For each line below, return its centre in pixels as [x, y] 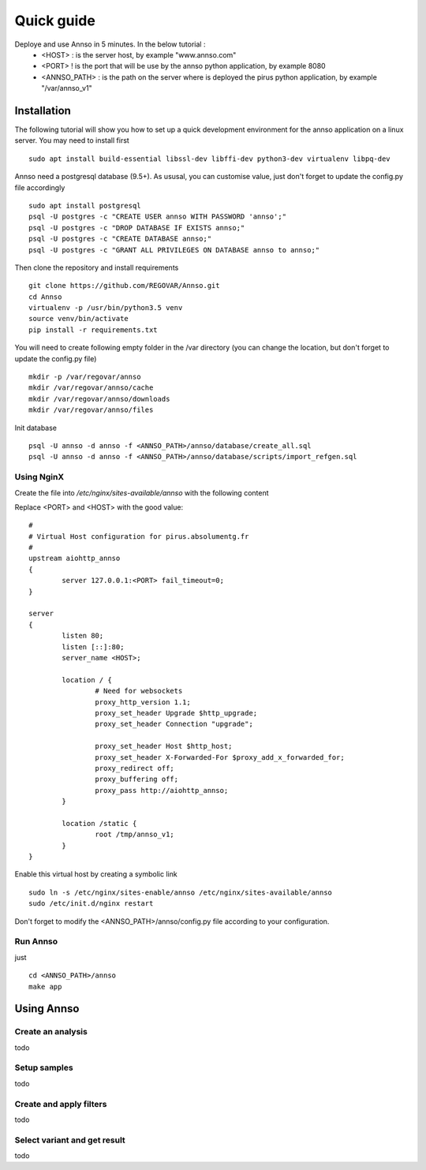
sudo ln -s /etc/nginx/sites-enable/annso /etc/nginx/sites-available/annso [181, 892]
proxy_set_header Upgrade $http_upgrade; [176, 713]
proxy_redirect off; [135, 768]
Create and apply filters [61, 1104]
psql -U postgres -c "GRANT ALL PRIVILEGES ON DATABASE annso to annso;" [174, 250]
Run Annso [36, 941]
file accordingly [40, 187]
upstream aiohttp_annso [75, 559]
